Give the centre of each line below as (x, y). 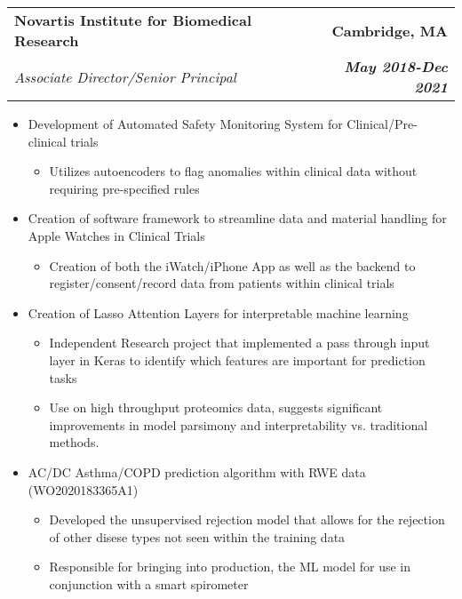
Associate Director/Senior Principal (125, 76)
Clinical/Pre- (382, 124)
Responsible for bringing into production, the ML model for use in (230, 567)
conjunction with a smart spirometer (149, 583)
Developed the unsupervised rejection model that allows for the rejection (247, 519)
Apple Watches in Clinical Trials (116, 235)
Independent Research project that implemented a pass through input (239, 343)
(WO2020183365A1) (83, 489)
